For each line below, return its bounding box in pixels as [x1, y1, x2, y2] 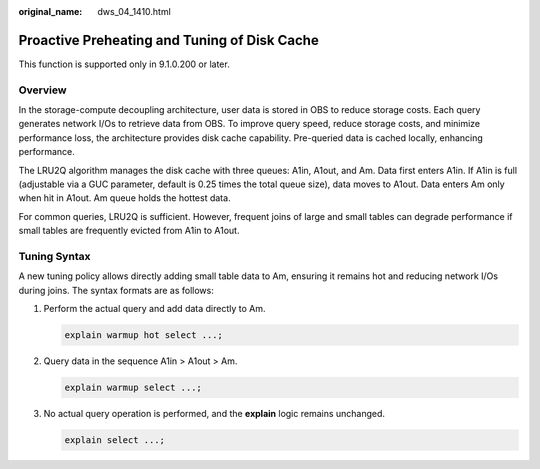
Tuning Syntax [18, 249, 91, 263]
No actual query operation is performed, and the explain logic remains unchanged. [43, 408, 385, 420]
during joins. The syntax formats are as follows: [18, 284, 214, 296]
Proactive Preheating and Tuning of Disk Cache [18, 31, 319, 49]
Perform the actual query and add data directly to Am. [43, 303, 266, 315]
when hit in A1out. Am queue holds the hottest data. [18, 192, 231, 204]
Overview [18, 83, 67, 97]
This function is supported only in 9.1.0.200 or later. [18, 58, 230, 70]
